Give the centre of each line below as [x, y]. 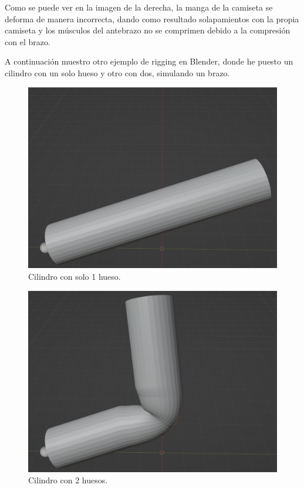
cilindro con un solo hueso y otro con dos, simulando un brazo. [117, 72]
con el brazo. [28, 41]
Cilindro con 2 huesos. [68, 480]
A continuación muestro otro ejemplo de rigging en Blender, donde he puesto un [149, 61]
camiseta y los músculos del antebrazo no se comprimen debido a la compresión [148, 30]
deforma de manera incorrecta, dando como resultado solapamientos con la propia [152, 18]
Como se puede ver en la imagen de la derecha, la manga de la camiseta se [139, 7]
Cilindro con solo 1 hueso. [75, 277]
